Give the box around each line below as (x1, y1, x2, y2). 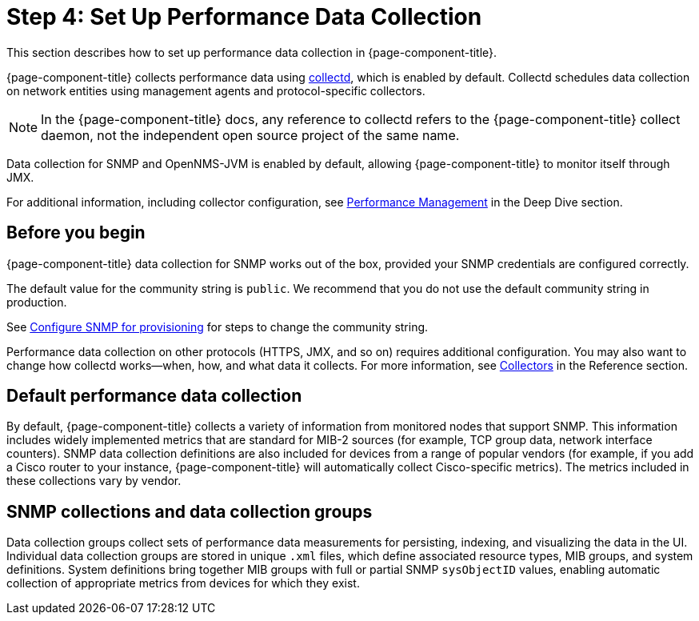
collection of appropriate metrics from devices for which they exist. (6, 576, 360, 591)
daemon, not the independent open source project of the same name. (41, 126, 460, 143)
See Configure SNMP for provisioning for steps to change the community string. (6, 319, 429, 334)
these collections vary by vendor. (6, 474, 182, 488)
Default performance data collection (6, 386, 302, 407)
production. (6, 294, 67, 309)
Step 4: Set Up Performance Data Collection (6, 3, 482, 30)
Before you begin (6, 222, 146, 243)
